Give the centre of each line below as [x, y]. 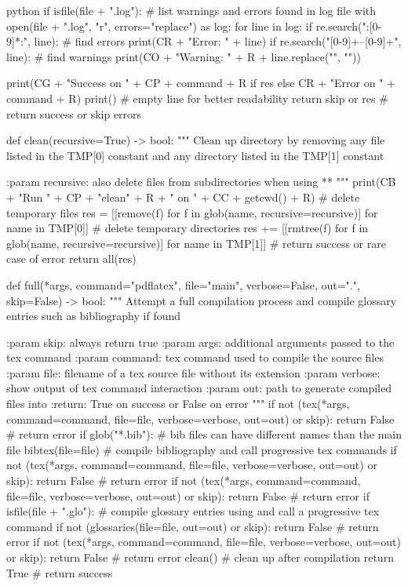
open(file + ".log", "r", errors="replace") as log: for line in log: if [159, 25]
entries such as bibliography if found [94, 316]
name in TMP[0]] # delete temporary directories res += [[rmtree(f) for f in [188, 228]
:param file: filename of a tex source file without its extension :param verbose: [193, 372]
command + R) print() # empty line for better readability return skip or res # [197, 98]
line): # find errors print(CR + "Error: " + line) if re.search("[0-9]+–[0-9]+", [218, 41]
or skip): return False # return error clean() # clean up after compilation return [200, 557]
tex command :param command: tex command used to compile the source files [195, 357]
